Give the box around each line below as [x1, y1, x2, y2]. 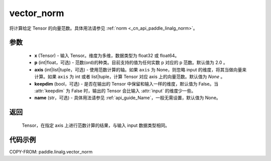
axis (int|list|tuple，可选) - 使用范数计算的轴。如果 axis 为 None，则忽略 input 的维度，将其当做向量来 [34, 66, 247, 72]
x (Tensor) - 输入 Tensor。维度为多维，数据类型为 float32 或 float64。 [34, 52, 180, 58]
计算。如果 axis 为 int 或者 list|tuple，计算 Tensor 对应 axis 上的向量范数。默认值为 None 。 [34, 73, 225, 80]
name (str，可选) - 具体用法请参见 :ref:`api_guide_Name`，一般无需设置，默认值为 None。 [34, 95, 221, 101]
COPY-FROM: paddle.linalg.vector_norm [9, 148, 93, 154]
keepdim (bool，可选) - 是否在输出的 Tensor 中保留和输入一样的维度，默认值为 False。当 [34, 80, 218, 87]
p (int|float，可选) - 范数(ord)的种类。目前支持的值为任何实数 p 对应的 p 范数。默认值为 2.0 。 [34, 59, 228, 65]
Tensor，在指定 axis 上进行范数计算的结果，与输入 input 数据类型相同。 [22, 122, 170, 128]
